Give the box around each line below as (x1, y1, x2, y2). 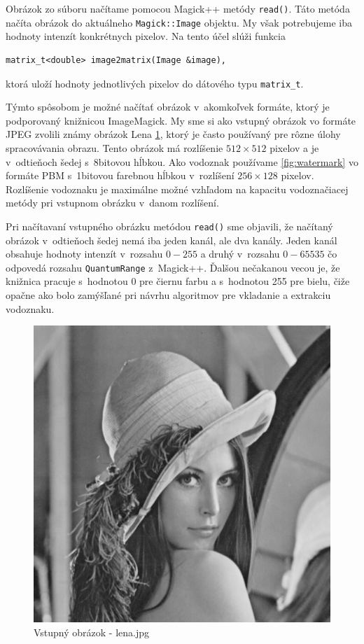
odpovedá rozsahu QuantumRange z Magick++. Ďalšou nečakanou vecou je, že (6, 260, 340, 274)
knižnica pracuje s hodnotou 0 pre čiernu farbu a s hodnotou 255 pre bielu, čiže (6, 274, 350, 288)
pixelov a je (269, 140, 319, 155)
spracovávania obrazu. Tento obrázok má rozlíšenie (6, 140, 223, 155)
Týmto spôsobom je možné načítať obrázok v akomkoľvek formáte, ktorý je (6, 99, 330, 114)
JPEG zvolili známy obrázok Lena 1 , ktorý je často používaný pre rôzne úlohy (6, 127, 341, 141)
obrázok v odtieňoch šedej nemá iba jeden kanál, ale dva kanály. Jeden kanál (6, 232, 337, 247)
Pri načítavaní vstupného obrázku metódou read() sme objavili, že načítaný (6, 218, 333, 233)
